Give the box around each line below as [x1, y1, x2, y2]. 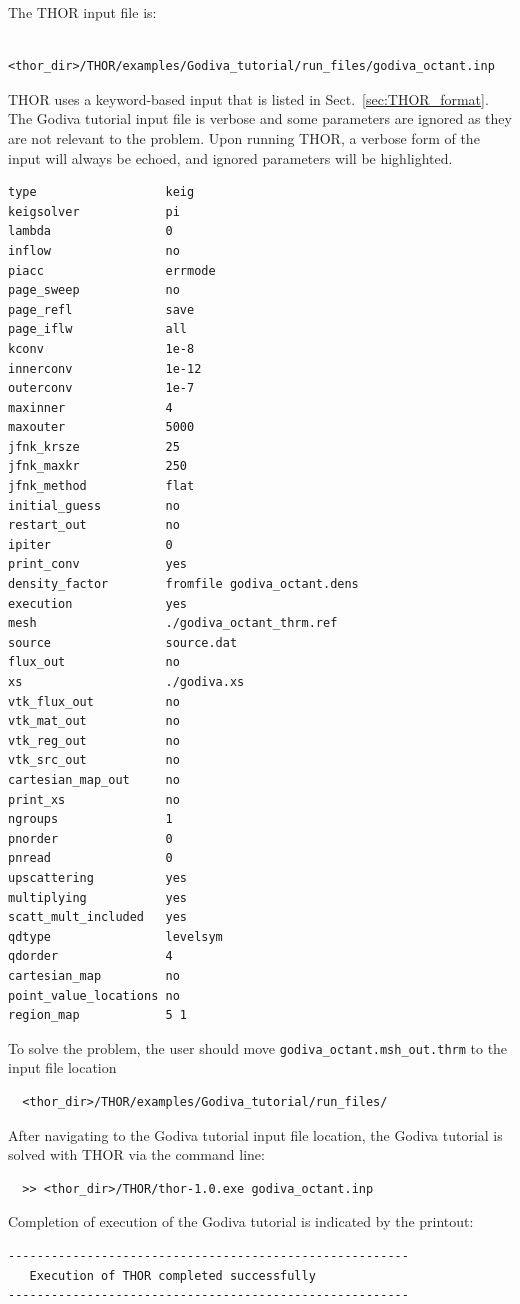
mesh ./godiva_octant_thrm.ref [8, 616, 338, 631]
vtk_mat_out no [8, 714, 180, 729]
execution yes [8, 596, 187, 611]
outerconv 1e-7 [8, 381, 195, 396]
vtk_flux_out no [8, 694, 180, 709]
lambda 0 [8, 224, 173, 239]
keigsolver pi [8, 204, 180, 219]
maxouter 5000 [8, 420, 195, 435]
